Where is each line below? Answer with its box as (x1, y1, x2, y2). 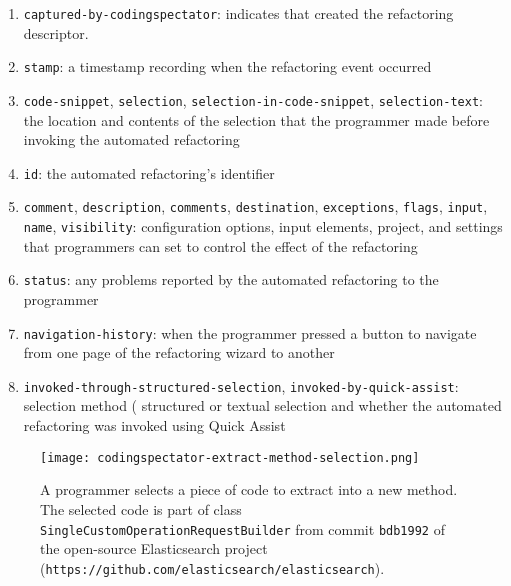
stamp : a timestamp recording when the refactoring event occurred (23, 56, 432, 77)
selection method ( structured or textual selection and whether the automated (23, 395, 502, 416)
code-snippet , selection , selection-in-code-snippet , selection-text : (23, 89, 483, 110)
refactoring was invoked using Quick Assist (23, 415, 286, 436)
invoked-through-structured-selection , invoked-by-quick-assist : (23, 375, 459, 396)
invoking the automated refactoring (23, 129, 240, 150)
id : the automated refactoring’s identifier (23, 162, 275, 183)
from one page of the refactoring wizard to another (23, 342, 335, 363)
